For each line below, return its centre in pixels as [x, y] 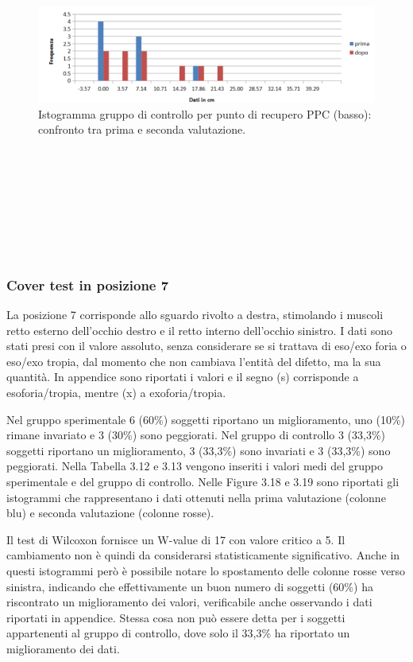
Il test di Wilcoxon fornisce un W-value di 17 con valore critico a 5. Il [176, 539]
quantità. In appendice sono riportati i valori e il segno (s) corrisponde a [183, 377]
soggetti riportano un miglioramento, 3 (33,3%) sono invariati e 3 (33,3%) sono [199, 450]
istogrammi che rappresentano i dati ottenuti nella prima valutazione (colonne [196, 497]
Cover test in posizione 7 [88, 284]
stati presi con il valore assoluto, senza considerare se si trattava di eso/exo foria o [206, 346]
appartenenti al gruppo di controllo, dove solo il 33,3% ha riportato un [178, 633]
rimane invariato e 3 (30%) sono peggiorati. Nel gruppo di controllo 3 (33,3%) [196, 435]
